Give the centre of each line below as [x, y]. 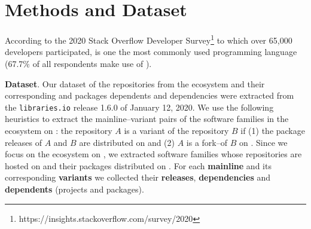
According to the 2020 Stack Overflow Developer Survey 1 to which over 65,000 [149, 39]
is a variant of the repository [176, 130]
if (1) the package [273, 130]
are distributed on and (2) [127, 142]
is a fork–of [207, 142]
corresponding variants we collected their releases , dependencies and [138, 177]
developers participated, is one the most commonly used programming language [151, 52]
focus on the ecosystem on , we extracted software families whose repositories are [153, 154]
